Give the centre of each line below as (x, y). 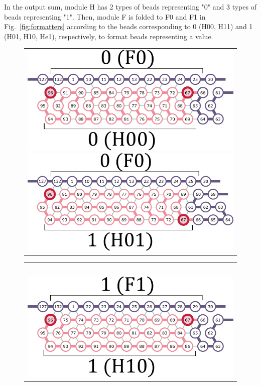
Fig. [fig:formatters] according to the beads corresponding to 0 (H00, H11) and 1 (128, 26)
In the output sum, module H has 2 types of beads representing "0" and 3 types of (130, 7)
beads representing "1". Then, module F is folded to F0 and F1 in (105, 16)
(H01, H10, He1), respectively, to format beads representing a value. (109, 36)
